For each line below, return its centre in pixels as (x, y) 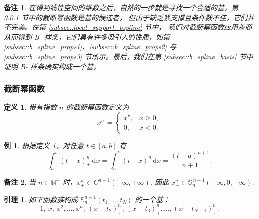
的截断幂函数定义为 (97, 107)
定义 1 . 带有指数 (30, 107)
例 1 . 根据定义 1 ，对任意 (44, 145)
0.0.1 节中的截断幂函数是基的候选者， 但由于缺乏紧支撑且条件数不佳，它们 (126, 17)
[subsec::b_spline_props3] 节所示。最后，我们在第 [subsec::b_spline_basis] (120, 56)
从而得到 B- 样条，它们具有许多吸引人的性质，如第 (87, 37)
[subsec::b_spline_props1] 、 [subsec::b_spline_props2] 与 (90, 47)
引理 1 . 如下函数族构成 (41, 199)
